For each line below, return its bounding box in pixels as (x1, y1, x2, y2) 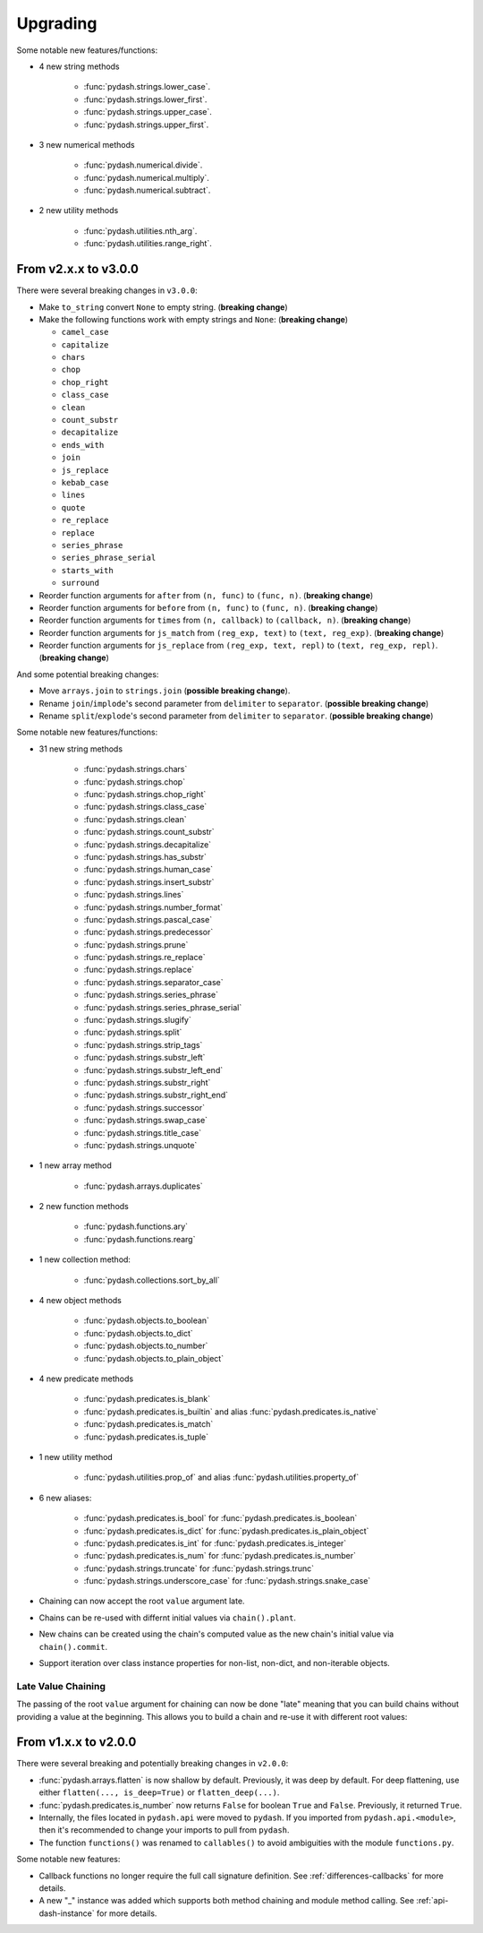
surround (61, 578, 100, 588)
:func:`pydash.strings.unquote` (83, 1139, 198, 1150)
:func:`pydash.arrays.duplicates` (83, 1181, 203, 1191)
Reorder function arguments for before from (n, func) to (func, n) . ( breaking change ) (38, 602, 378, 613)
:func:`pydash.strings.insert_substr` (83, 876, 215, 887)
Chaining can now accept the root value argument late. (38, 1595, 245, 1607)
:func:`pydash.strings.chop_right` (83, 788, 207, 799)
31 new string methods (38, 743, 123, 754)
